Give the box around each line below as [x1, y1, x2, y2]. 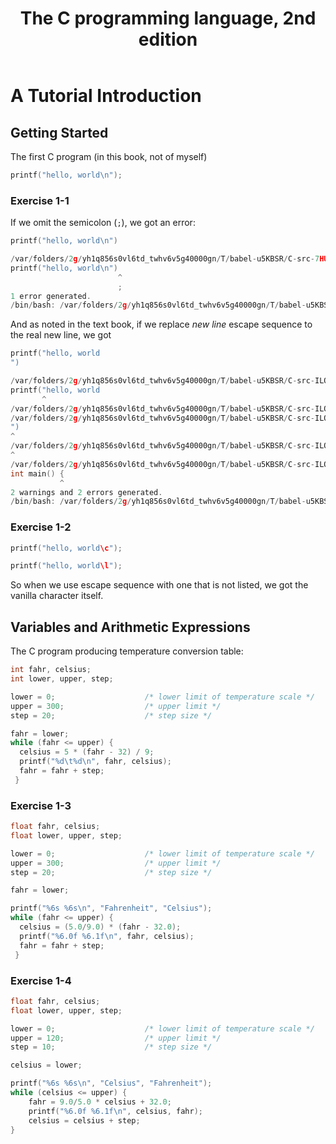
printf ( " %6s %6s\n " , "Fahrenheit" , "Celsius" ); [10, 903, 213, 914]
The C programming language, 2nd [19, 7, 317, 30]
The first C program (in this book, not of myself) [10, 151, 208, 162]
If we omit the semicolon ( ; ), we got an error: [10, 217, 196, 229]
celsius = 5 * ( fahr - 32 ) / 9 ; [19, 747, 155, 757]
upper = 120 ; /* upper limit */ [10, 1033, 222, 1043]
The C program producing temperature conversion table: [10, 645, 244, 657]
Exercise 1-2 [10, 520, 72, 534]
